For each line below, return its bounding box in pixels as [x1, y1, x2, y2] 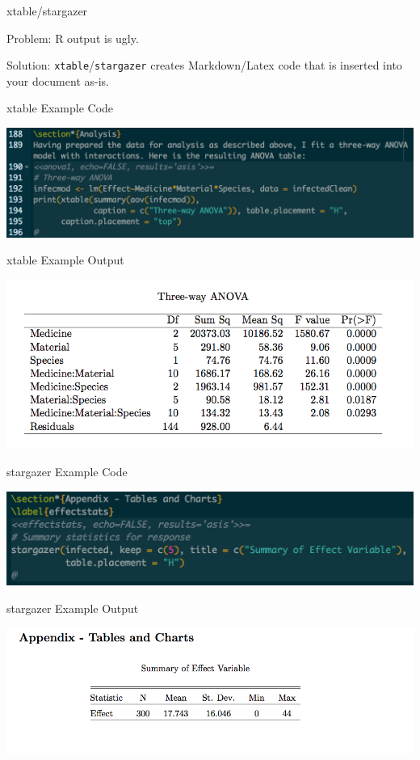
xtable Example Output [6, 251, 124, 268]
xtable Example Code [6, 99, 114, 116]
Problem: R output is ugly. [6, 29, 139, 46]
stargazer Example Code [6, 463, 128, 480]
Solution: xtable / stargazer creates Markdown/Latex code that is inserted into [6, 57, 402, 74]
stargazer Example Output [6, 599, 139, 616]
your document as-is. [6, 72, 109, 89]
